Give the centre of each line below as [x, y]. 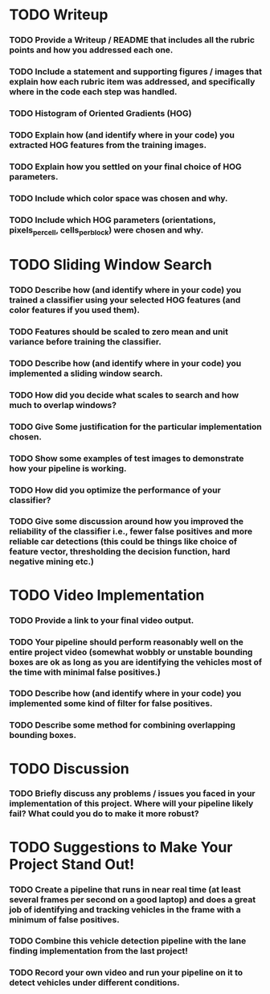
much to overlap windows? [63, 405]
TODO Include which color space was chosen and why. [119, 198]
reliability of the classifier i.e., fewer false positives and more [131, 531]
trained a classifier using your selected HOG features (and [125, 300]
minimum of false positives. [64, 919]
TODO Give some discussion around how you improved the [127, 522]
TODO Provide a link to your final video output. [102, 620]
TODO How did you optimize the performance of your [115, 490]
